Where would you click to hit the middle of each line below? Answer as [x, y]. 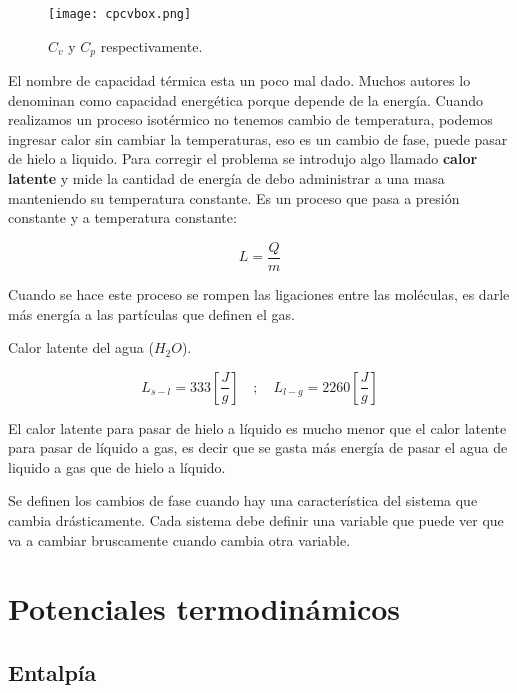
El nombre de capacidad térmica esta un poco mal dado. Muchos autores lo [239, 80]
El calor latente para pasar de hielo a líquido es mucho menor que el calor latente [257, 427]
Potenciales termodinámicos [204, 608]
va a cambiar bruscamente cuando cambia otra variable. [179, 539]
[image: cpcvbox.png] [120, 14]
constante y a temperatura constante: [122, 217]
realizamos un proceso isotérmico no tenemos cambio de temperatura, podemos [250, 119]
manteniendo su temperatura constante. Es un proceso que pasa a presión [234, 197]
